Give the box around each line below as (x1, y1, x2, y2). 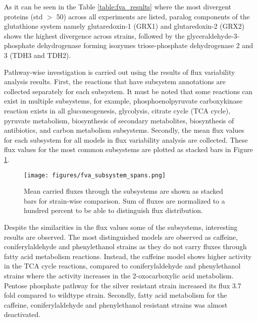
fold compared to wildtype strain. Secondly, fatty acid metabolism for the (4, 290, 227, 300)
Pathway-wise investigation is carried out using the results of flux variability (4, 66, 235, 77)
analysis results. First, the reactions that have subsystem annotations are (4, 76, 226, 87)
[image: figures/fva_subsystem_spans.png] (24, 171, 166, 179)
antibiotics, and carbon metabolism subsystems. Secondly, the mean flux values (4, 125, 245, 135)
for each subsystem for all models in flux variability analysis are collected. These (4, 134, 248, 145)
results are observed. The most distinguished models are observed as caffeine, (4, 231, 238, 242)
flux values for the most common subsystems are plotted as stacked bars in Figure (4, 144, 253, 155)
